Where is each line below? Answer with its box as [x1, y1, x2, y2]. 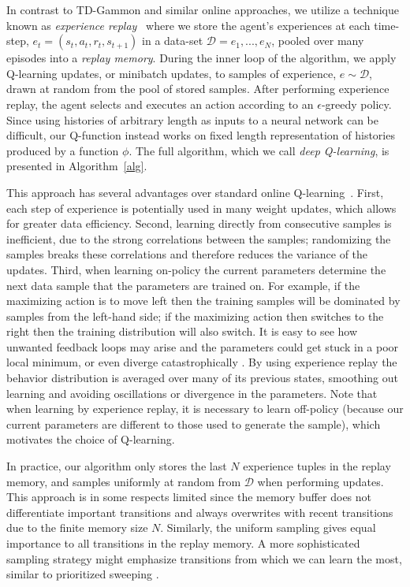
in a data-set [142, 32, 203, 49]
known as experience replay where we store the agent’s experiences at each [6, 17, 371, 33]
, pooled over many [271, 32, 364, 49]
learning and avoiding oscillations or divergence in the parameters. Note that [6, 385, 378, 401]
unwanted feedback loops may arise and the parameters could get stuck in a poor [6, 338, 399, 355]
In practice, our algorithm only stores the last [6, 458, 227, 474]
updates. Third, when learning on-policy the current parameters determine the [6, 261, 386, 277]
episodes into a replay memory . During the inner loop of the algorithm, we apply [6, 50, 397, 66]
